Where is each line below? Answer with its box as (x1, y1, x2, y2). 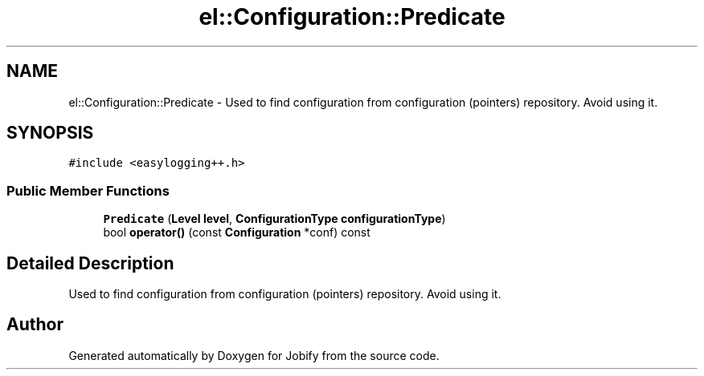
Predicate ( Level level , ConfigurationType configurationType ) (103, 212, 446, 226)
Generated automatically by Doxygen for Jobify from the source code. (68, 348, 440, 362)
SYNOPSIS (6, 123, 94, 144)
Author (6, 314, 63, 335)
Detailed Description (6, 253, 174, 273)
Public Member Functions (6, 182, 170, 199)
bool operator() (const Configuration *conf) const (103, 225, 370, 240)
